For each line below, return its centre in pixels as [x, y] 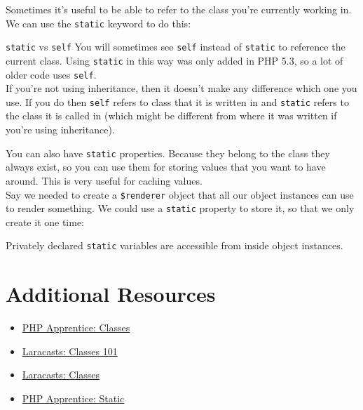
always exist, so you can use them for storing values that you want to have [166, 167]
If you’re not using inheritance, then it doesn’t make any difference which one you [181, 88]
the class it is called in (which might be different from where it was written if [171, 115]
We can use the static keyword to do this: [98, 23]
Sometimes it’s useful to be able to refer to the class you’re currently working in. [179, 9]
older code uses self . [51, 74]
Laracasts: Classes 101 [70, 351]
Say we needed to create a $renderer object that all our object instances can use [180, 194]
